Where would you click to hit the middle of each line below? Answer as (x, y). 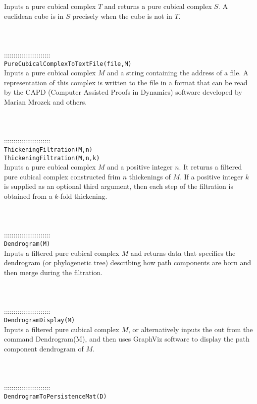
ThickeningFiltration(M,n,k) (52, 158)
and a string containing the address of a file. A (178, 73)
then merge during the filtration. (53, 272)
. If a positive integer (211, 176)
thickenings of (150, 176)
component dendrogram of (44, 348)
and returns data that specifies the (183, 253)
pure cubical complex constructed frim (62, 176)
